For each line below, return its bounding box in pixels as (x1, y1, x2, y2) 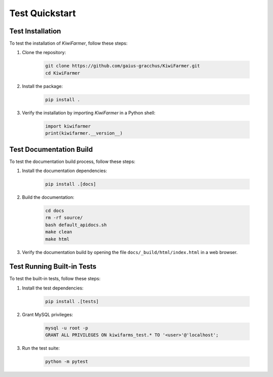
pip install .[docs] (45, 181, 96, 187)
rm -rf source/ (45, 215, 83, 221)
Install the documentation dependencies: (22, 167, 107, 174)
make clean (45, 229, 72, 235)
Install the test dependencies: (22, 285, 83, 291)
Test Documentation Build (9, 145, 93, 154)
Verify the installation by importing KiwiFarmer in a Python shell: (22, 109, 156, 116)
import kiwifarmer (45, 123, 91, 129)
